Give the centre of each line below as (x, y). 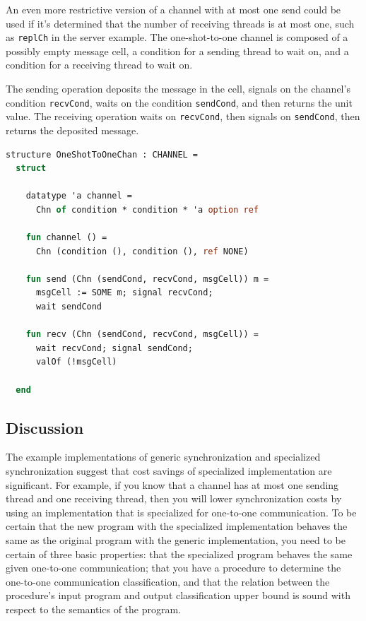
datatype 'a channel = (79, 196)
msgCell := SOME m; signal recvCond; (124, 293)
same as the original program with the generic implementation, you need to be (176, 539)
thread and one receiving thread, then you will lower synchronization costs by (174, 498)
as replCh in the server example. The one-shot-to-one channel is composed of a (177, 37)
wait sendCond (69, 307)
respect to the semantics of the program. (94, 609)
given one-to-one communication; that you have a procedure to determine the (173, 568)
